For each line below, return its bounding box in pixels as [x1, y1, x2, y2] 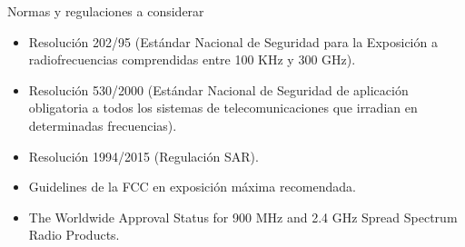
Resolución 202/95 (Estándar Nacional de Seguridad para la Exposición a [28, 32, 438, 51]
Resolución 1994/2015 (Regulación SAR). [28, 146, 259, 165]
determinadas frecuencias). [28, 115, 177, 134]
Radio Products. [28, 225, 120, 244]
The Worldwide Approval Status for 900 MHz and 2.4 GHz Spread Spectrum [28, 207, 458, 226]
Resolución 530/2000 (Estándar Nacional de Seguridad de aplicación [28, 80, 409, 99]
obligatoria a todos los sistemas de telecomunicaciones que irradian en [28, 98, 418, 117]
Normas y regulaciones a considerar [7, 2, 204, 20]
